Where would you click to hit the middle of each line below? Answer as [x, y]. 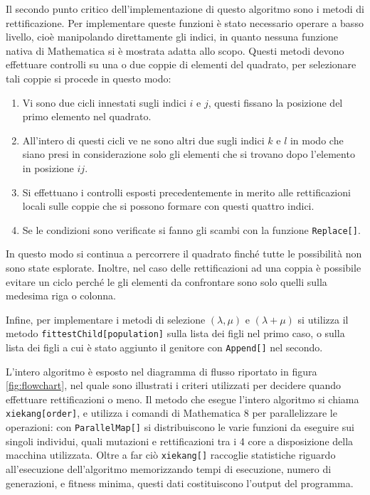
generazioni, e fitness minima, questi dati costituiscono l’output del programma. [180, 483]
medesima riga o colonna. [61, 296]
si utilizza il [323, 319]
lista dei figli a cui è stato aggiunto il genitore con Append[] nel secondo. [164, 347]
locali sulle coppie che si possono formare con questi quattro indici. [168, 206]
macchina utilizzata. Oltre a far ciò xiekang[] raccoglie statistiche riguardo [171, 455]
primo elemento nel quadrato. [87, 116]
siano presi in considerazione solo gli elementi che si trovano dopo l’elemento [189, 154]
